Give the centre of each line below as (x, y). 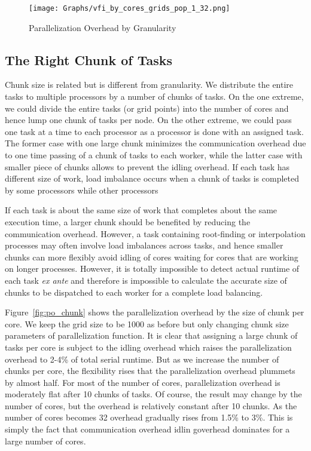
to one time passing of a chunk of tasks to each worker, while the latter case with (154, 155)
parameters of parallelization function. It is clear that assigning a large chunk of (151, 335)
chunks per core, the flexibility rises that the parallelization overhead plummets (150, 371)
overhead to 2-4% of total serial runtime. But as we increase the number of (142, 359)
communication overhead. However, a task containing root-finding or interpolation (155, 233)
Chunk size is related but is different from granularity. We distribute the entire (149, 85)
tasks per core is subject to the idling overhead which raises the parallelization (148, 347)
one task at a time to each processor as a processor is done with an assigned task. (154, 131)
